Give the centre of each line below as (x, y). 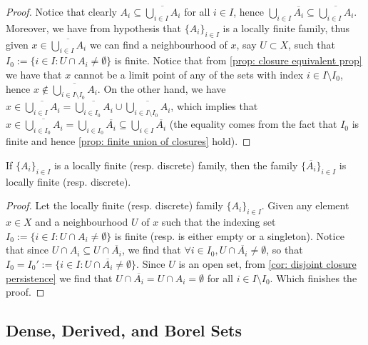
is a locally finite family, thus (286, 27)
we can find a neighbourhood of (158, 44)
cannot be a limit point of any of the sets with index (189, 74)
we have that (34, 74)
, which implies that (214, 106)
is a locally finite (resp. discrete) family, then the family (176, 165)
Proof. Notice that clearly (61, 11)
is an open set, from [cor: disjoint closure (267, 263)
